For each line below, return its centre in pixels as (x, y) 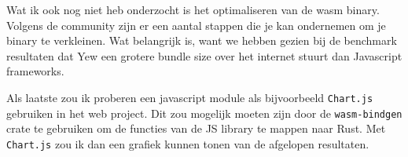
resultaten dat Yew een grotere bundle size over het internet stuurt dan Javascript (204, 55)
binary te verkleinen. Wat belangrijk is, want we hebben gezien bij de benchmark (202, 40)
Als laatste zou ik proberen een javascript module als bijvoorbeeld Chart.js (190, 97)
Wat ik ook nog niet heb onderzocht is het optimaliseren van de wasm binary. (193, 9)
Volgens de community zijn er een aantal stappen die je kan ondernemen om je (196, 25)
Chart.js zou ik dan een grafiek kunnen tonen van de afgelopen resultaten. (188, 143)
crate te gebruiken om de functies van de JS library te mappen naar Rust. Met (196, 128)
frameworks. (35, 71)
